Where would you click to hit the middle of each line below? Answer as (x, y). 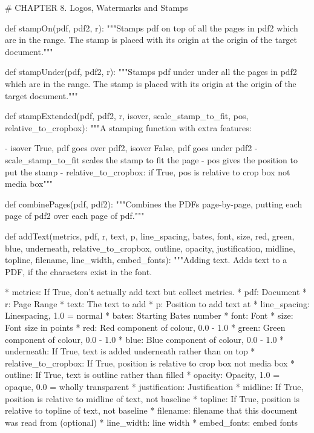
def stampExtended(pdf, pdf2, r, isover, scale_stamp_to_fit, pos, (127, 116)
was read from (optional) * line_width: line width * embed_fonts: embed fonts (152, 422)
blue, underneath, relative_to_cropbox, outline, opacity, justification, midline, (150, 248)
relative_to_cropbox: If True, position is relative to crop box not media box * (150, 363)
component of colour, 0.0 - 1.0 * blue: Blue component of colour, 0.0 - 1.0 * (145, 339)
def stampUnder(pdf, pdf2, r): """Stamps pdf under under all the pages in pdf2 (151, 72)
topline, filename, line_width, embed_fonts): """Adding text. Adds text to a (146, 260)
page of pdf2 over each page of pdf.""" (75, 216)
